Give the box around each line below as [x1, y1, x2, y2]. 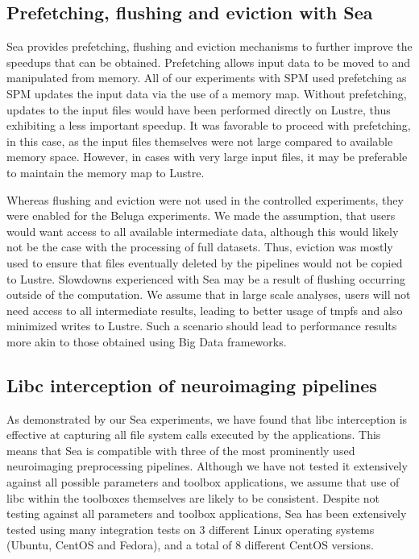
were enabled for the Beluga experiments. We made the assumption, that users [6, 207, 396, 224]
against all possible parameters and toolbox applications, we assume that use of [6, 474, 400, 491]
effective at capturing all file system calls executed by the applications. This [6, 426, 381, 443]
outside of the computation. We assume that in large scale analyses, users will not [6, 286, 411, 303]
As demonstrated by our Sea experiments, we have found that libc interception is [6, 410, 408, 427]
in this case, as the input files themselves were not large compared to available [6, 132, 393, 149]
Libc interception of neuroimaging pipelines [6, 372, 377, 397]
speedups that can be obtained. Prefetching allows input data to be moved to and [6, 53, 410, 70]
